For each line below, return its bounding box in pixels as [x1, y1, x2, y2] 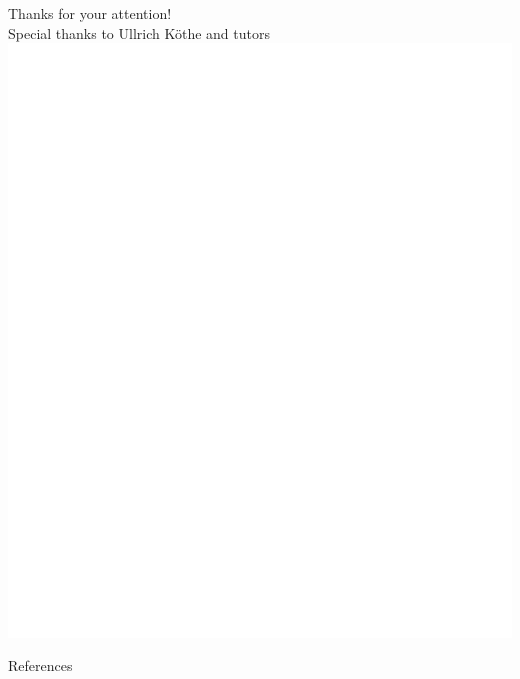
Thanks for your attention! [8, 3, 172, 23]
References [8, 655, 73, 676]
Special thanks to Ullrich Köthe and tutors [8, 22, 270, 43]
